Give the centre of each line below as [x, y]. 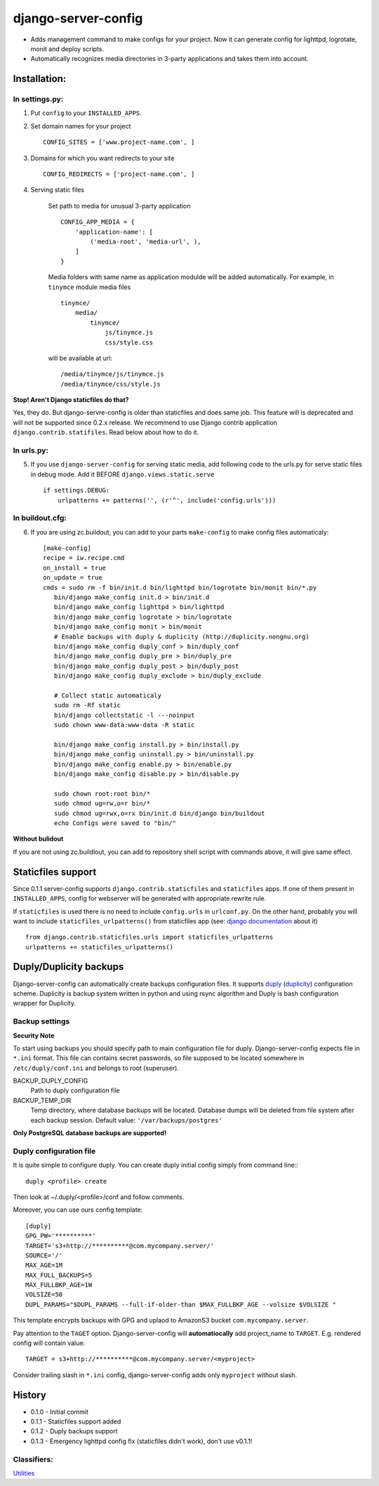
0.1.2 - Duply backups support [74, 1431]
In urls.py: [31, 450]
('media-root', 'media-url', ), [146, 242]
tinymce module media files [89, 287]
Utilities [24, 1473]
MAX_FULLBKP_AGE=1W [59, 1285]
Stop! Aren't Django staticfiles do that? [71, 400]
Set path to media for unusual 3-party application [119, 206]
